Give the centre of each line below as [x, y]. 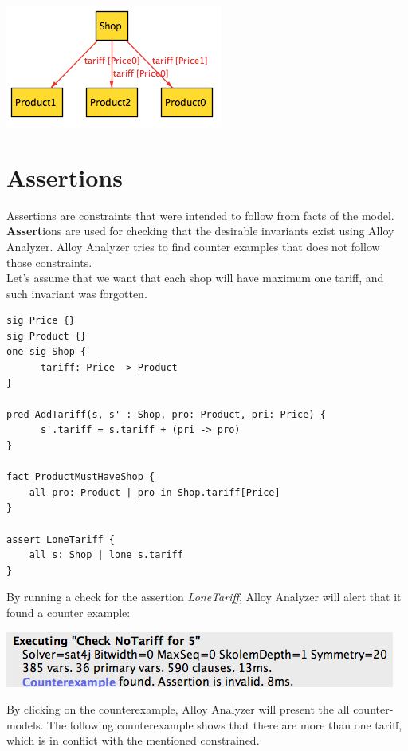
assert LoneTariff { [61, 539]
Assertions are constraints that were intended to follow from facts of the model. [200, 215]
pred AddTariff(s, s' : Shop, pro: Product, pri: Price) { [166, 414]
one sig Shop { [47, 352]
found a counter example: [69, 612]
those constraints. [49, 262]
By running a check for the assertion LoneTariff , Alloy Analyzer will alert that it [204, 597]
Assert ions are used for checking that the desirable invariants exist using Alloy [200, 231]
